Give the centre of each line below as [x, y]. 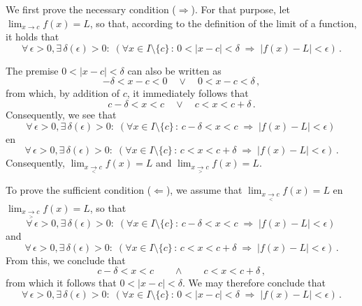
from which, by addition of [63, 93]
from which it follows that [61, 283]
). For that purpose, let [241, 9]
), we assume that [204, 190]
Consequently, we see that [61, 114]
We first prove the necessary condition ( [91, 9]
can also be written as [174, 70]
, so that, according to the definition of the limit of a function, [223, 23]
